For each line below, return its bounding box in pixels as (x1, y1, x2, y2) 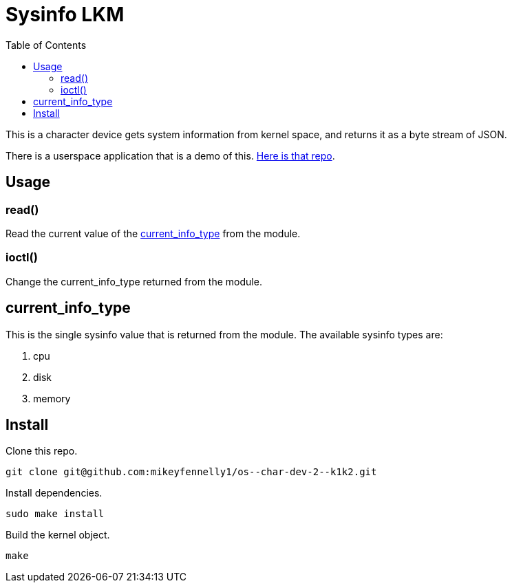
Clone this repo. (6, 445, 78, 457)
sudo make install (6, 508, 105, 520)
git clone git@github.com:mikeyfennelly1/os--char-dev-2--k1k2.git (6, 466, 377, 478)
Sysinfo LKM (6, 3, 125, 26)
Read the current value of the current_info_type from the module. (6, 227, 301, 239)
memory (33, 392, 71, 404)
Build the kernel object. (6, 529, 110, 541)
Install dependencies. (6, 487, 103, 499)
